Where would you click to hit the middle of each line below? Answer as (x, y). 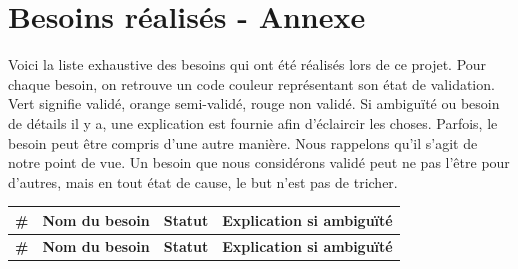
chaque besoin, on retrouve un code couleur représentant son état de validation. (251, 83)
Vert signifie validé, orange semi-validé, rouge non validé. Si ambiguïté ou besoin (254, 103)
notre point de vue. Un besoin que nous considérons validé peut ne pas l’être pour (259, 162)
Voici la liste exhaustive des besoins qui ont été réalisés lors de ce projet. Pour (247, 64)
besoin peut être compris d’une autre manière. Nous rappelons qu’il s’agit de (243, 142)
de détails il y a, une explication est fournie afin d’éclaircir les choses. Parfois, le (253, 122)
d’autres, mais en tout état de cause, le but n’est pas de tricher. (203, 181)
